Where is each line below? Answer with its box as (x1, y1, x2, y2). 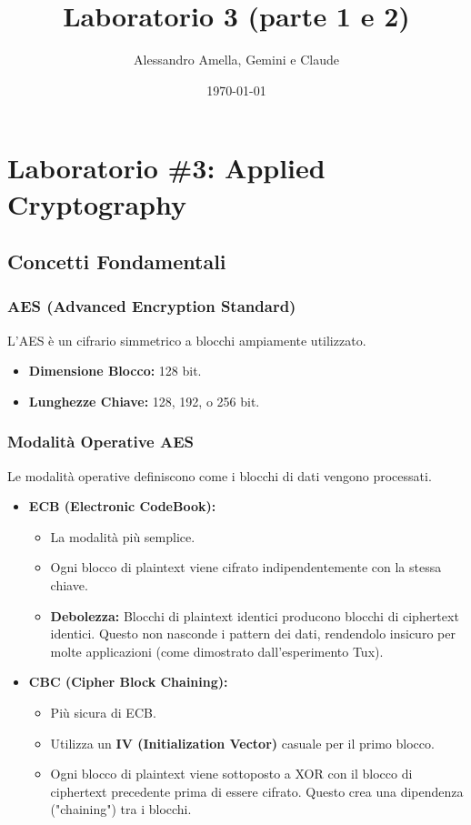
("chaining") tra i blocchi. (50, 800, 192, 819)
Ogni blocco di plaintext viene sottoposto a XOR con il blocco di (50, 764, 413, 783)
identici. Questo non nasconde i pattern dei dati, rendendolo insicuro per (50, 624, 456, 643)
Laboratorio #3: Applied (7, 149, 326, 186)
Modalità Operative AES (7, 430, 195, 453)
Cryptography (7, 185, 186, 222)
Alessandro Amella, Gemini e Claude (134, 50, 339, 69)
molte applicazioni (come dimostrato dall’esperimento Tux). (50, 641, 384, 660)
